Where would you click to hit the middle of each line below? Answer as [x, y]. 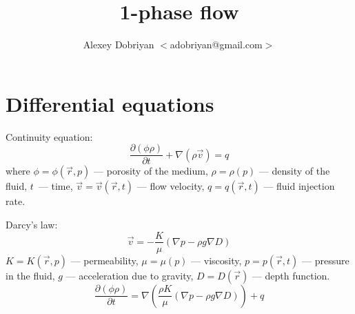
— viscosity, [216, 260]
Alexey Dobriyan [119, 45]
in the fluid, [30, 275]
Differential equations [110, 103]
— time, [55, 186]
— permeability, [104, 260]
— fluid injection [299, 186]
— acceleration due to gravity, [130, 275]
